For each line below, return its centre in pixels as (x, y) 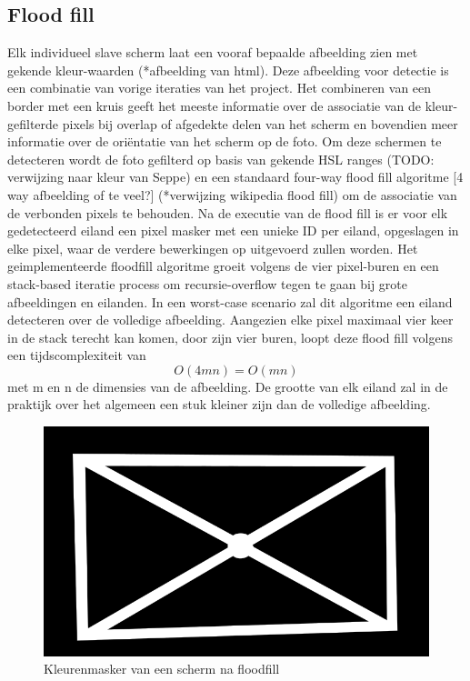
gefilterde (33, 123)
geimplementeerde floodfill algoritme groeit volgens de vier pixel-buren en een (223, 266)
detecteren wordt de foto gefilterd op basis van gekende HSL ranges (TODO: (221, 159)
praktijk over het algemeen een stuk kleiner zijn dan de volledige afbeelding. (219, 404)
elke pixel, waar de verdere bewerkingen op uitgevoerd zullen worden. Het (213, 248)
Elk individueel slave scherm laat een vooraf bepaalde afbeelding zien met (213, 52)
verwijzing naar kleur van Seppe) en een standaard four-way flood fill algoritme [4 (235, 177)
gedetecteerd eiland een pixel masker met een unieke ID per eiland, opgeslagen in (233, 230)
